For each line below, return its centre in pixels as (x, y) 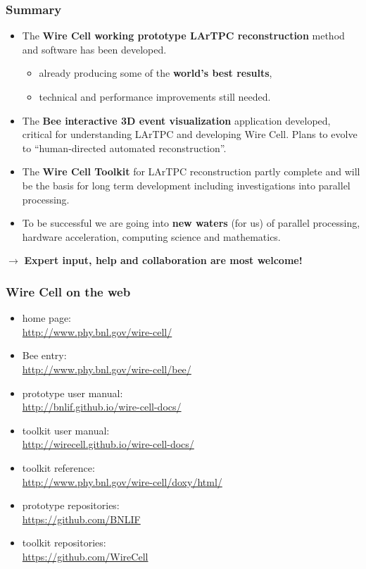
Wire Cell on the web (68, 291)
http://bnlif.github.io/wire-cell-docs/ (102, 407)
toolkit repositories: (64, 543)
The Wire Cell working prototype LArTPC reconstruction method (183, 36)
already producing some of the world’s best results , (156, 73)
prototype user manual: (72, 393)
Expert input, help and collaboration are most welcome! (163, 260)
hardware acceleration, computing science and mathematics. (151, 236)
